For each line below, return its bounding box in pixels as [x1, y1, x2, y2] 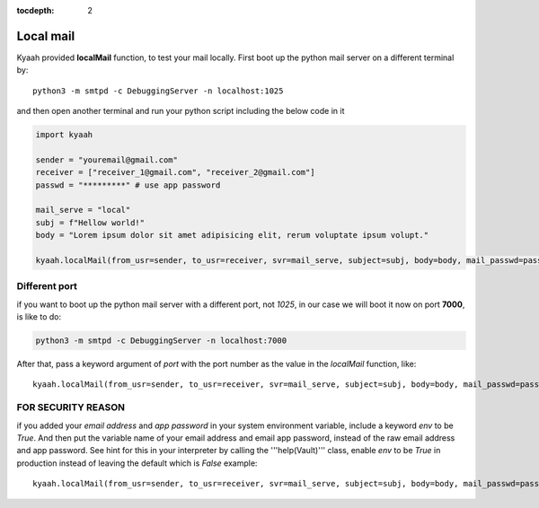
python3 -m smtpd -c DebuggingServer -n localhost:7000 [35, 336, 287, 346]
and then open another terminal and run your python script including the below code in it [16, 106, 345, 117]
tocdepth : [16, 5, 55, 15]
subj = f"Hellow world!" [35, 217, 146, 228]
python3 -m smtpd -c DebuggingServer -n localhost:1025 [32, 85, 284, 96]
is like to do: [16, 311, 62, 322]
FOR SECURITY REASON [16, 401, 126, 414]
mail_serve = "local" [35, 205, 131, 215]
